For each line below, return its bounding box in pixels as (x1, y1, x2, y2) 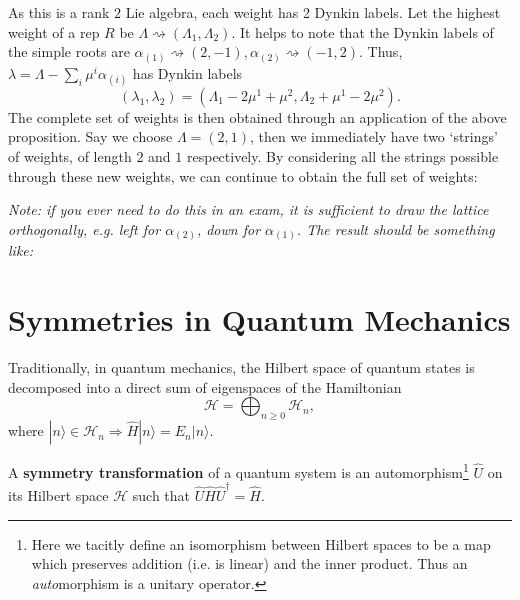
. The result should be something (296, 218, 495, 239)
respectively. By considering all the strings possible (186, 146, 499, 167)
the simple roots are (8, 41, 130, 62)
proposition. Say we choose (8, 126, 173, 147)
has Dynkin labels (132, 62, 243, 83)
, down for (196, 218, 261, 239)
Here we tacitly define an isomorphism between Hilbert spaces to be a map (31, 533, 491, 554)
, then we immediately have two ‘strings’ (250, 126, 498, 147)
